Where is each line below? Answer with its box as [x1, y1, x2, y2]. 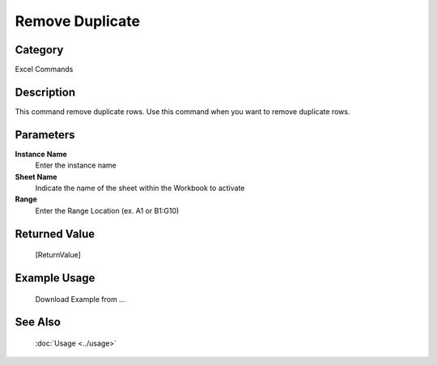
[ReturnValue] [35, 250, 81, 260]
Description [15, 85, 76, 99]
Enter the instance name [35, 160, 117, 170]
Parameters [15, 128, 75, 142]
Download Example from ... [35, 294, 125, 303]
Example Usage [15, 271, 95, 285]
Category [15, 43, 64, 57]
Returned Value [15, 227, 95, 240]
